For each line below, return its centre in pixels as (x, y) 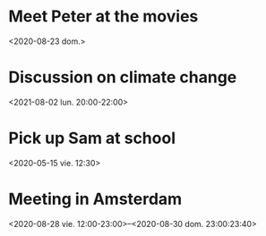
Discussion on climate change (123, 77)
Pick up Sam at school (92, 138)
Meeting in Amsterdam (95, 199)
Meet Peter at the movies (103, 17)
